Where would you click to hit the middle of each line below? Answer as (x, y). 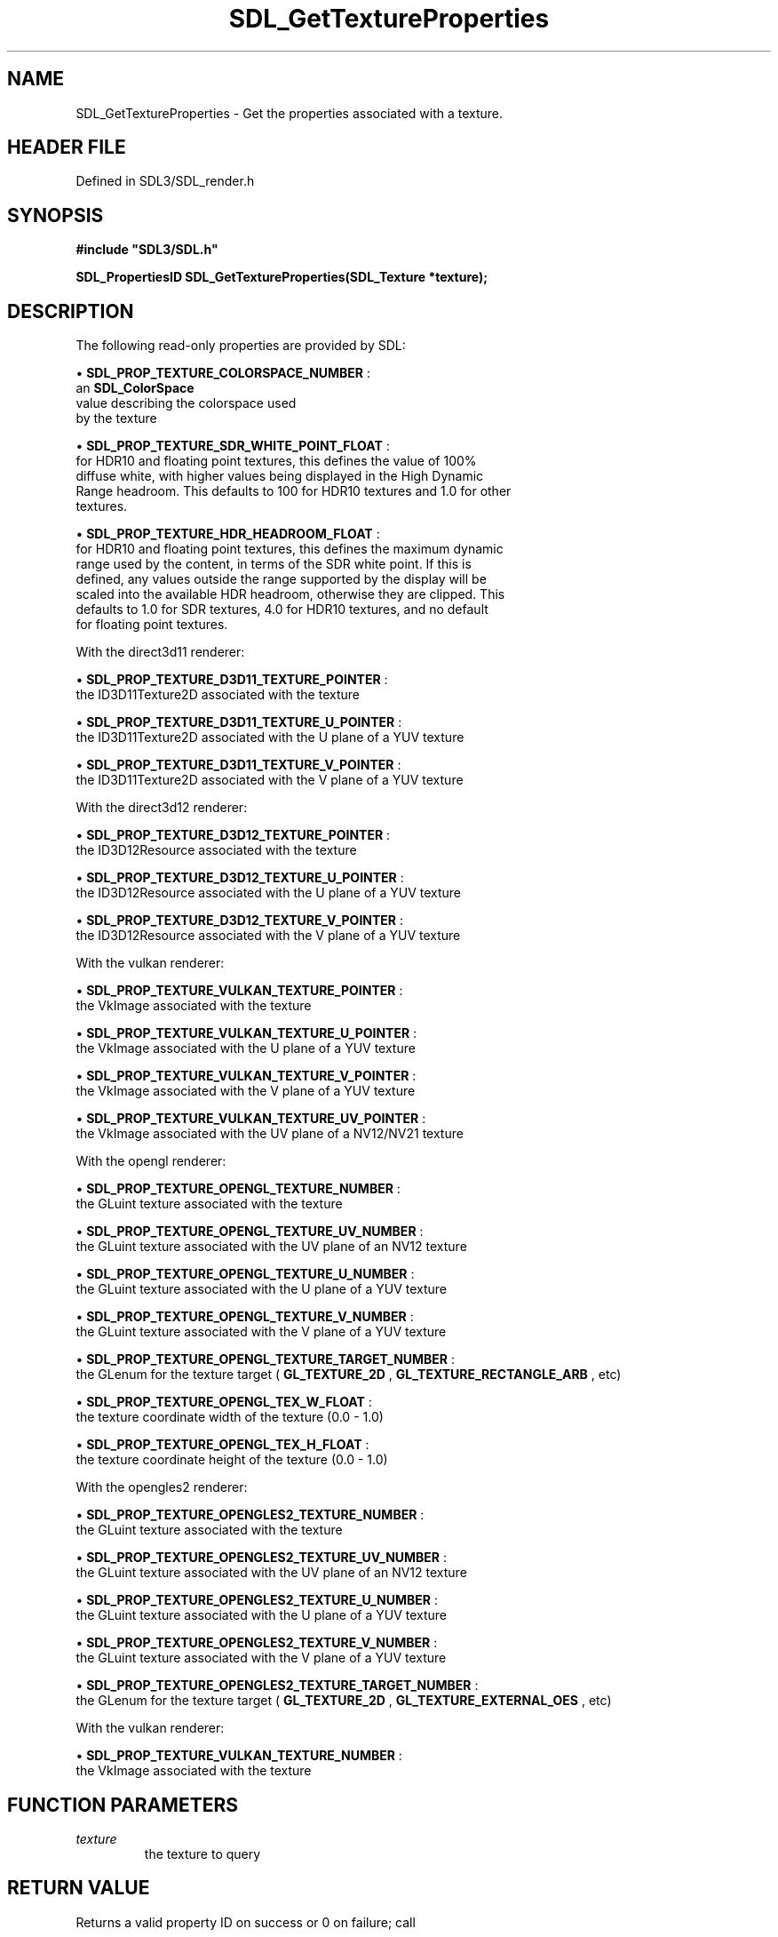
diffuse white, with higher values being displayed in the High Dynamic (280, 476)
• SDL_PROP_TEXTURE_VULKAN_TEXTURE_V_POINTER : (246, 1076)
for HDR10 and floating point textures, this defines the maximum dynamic (290, 549)
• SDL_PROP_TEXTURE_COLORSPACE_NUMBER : (223, 373)
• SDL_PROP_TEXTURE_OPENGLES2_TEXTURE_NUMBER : (250, 1515)
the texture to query (202, 1853)
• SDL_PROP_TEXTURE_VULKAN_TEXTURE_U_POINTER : (246, 1033)
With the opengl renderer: (151, 1161)
